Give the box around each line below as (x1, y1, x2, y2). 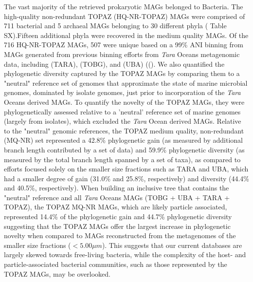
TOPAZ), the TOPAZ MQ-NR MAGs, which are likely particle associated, (4, 202, 227, 212)
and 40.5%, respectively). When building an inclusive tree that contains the (4, 183, 229, 193)
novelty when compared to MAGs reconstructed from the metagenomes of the (4, 230, 236, 241)
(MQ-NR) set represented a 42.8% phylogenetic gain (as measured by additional (4, 135, 243, 145)
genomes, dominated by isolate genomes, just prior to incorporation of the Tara (4, 87, 241, 97)
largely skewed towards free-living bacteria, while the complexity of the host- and (4, 249, 246, 260)
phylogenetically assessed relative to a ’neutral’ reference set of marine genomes (4, 106, 241, 116)
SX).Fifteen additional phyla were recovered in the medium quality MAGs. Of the (4, 30, 249, 40)
